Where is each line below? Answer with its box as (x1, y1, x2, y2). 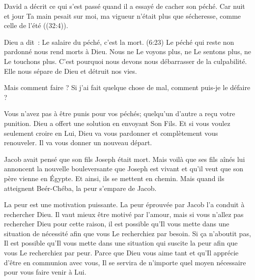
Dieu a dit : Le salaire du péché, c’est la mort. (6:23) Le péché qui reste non (4, 36, 234, 47)
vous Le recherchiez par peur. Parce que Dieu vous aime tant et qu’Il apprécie (4, 248, 239, 258)
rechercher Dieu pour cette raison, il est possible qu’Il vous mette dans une (4, 218, 229, 229)
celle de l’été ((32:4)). (4, 20, 68, 31)
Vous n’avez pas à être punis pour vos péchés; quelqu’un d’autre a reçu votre (4, 108, 235, 119)
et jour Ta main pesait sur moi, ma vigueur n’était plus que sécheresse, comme (4, 10, 241, 21)
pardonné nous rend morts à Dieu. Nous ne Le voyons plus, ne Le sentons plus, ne (4, 46, 251, 57)
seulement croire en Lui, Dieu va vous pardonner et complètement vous (4, 127, 218, 138)
